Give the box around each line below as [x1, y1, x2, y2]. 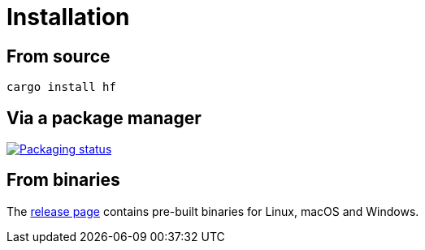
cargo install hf [7, 80, 116, 94]
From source [7, 45, 111, 67]
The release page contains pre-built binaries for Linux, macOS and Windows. [7, 204, 419, 218]
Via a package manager [7, 107, 202, 128]
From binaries [7, 170, 120, 191]
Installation [7, 3, 130, 31]
